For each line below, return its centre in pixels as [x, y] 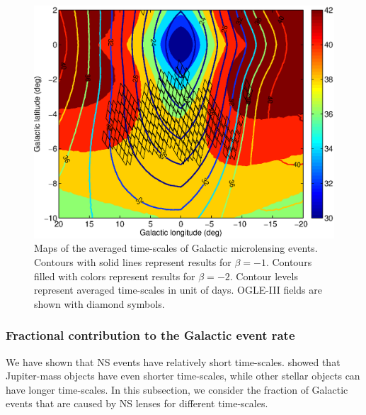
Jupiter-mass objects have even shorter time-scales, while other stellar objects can [183, 376]
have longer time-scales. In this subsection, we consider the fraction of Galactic [177, 389]
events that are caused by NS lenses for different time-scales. [137, 403]
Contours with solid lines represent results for [133, 262]
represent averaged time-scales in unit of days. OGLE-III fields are [178, 290]
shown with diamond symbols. [99, 303]
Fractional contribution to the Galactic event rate [150, 335]
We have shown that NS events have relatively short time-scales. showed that [173, 361]
